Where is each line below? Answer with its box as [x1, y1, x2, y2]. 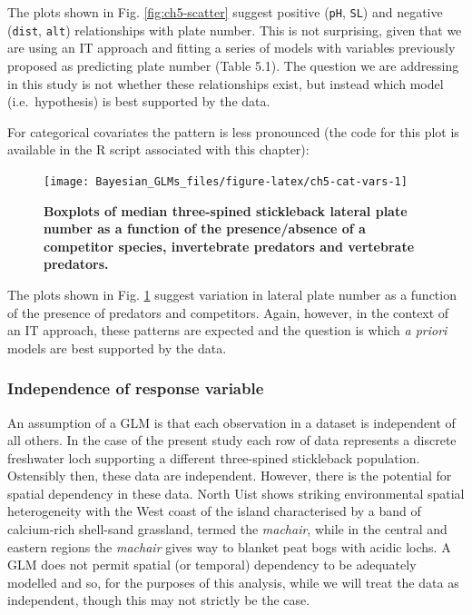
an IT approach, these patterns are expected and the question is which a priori [7, 321, 447, 340]
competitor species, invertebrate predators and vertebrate [44, 236, 415, 255]
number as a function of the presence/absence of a [44, 219, 366, 238]
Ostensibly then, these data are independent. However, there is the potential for [7, 466, 452, 485]
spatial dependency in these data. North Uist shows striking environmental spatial [7, 483, 465, 502]
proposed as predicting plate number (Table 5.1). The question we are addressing [7, 55, 459, 74]
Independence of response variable [7, 377, 264, 400]
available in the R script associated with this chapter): [7, 140, 310, 159]
